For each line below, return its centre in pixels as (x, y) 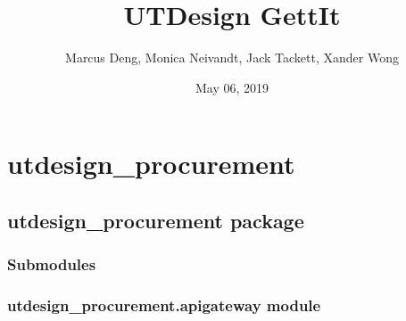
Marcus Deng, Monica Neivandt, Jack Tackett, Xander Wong (232, 58)
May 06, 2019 (232, 87)
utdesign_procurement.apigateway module (164, 305)
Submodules (52, 264)
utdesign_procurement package (156, 220)
